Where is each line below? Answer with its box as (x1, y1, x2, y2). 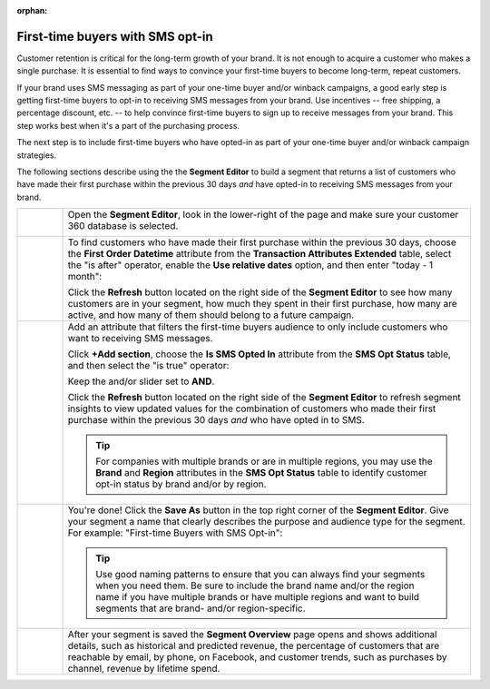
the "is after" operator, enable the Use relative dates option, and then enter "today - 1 (67, 259, 434, 271)
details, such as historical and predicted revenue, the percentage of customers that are (67, 640, 440, 653)
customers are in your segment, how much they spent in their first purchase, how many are (67, 298, 457, 310)
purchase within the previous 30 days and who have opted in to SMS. (67, 414, 365, 427)
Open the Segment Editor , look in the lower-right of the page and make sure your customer (67, 209, 459, 221)
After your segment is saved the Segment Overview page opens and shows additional (67, 628, 437, 641)
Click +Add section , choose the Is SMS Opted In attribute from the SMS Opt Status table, (67, 348, 451, 360)
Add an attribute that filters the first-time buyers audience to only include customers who (67, 320, 448, 333)
